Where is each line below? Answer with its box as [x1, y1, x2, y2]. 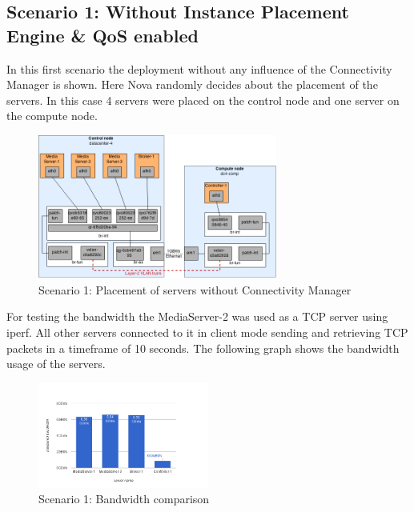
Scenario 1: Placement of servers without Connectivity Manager [38, 281, 352, 298]
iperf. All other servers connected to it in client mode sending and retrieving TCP [6, 324, 408, 340]
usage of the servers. [6, 355, 106, 372]
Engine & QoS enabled [6, 22, 199, 47]
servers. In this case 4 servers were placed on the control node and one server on [6, 91, 400, 108]
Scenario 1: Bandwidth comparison [38, 490, 210, 507]
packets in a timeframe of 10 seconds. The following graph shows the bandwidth [6, 339, 400, 356]
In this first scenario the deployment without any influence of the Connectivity [6, 60, 392, 77]
